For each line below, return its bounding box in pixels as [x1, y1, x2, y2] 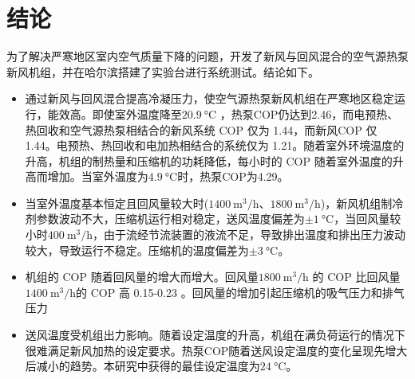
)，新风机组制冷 [320, 194, 404, 211]
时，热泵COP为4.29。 [177, 168, 289, 185]
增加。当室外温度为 [47, 168, 148, 185]
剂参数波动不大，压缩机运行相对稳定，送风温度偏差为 [25, 210, 305, 227]
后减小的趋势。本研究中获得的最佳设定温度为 [25, 358, 260, 374]
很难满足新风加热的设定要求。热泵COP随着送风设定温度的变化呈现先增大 [25, 342, 408, 358]
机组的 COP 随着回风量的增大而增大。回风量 [25, 268, 259, 285]
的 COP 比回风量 [312, 268, 401, 285]
